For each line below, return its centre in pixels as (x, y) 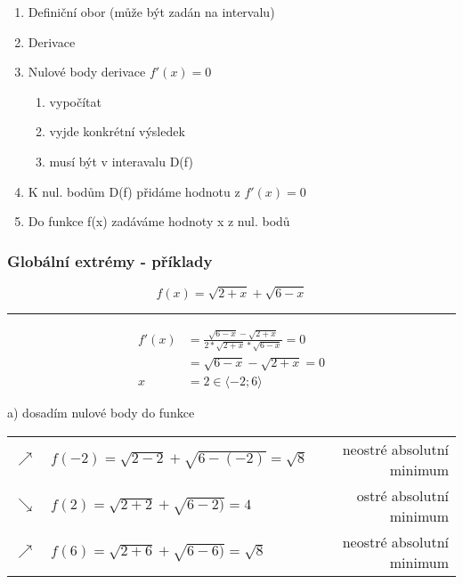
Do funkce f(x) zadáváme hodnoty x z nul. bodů (159, 221)
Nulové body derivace (87, 72)
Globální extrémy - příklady (110, 260)
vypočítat (75, 101)
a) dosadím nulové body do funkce (101, 413)
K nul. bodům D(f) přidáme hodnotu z (134, 191)
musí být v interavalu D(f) (121, 161)
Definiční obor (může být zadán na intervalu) (151, 12)
